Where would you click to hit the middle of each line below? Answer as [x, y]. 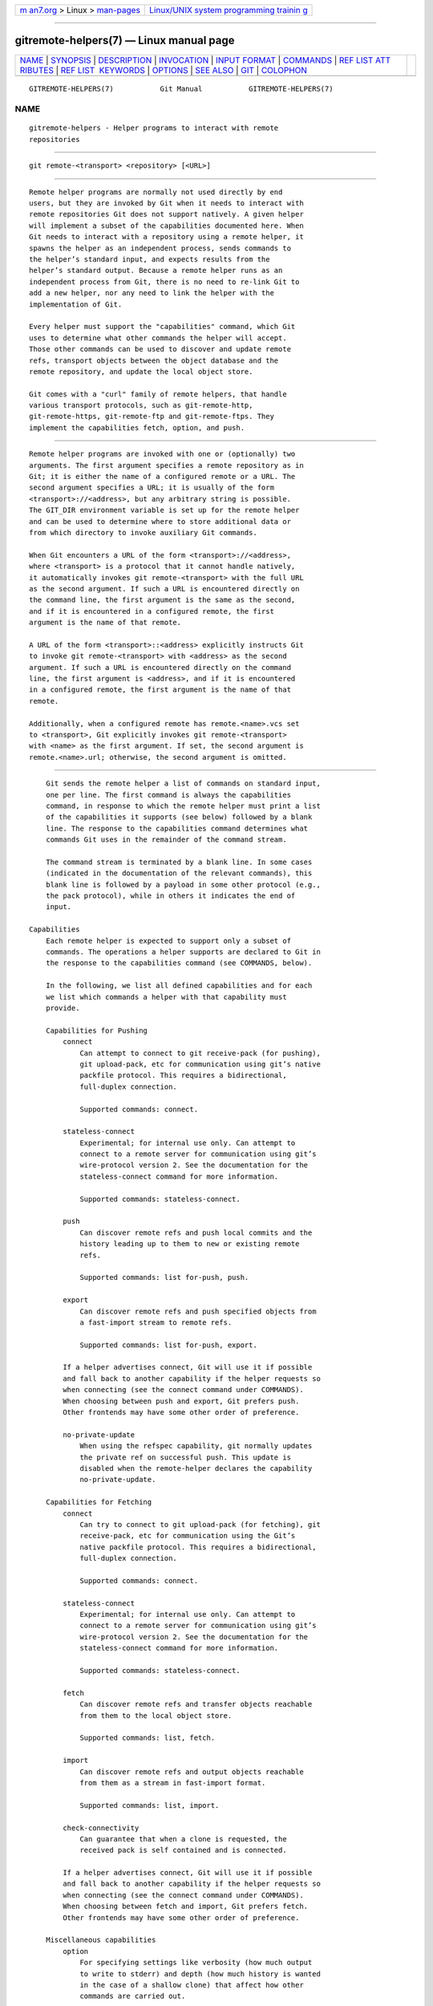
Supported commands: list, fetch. [148, 1738]
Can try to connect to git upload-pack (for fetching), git [200, 1524]
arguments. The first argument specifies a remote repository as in [166, 465]
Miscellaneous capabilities [101, 1940]
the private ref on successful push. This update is [186, 1457]
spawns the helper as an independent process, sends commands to [160, 248]
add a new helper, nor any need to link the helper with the [152, 293]
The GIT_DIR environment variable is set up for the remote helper [164, 510]
